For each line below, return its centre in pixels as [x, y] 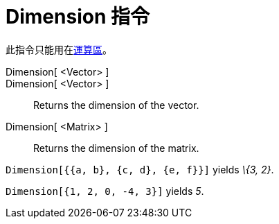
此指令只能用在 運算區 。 [59, 49]
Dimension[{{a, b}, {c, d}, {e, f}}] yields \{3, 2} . [140, 169]
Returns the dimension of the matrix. [116, 148]
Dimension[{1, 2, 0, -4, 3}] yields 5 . [105, 191]
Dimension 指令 [78, 17]
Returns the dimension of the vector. [116, 105]
